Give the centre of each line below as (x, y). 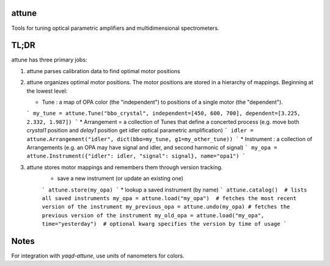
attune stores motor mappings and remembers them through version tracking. (125, 167)
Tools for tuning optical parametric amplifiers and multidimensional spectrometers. (115, 28)
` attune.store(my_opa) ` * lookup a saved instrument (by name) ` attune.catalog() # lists (174, 190)
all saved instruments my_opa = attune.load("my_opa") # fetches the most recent (169, 198)
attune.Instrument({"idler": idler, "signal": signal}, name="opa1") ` (136, 156)
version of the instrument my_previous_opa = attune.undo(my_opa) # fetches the (166, 207)
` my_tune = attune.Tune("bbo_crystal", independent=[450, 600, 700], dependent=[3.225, (163, 113)
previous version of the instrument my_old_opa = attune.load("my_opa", (153, 215)
